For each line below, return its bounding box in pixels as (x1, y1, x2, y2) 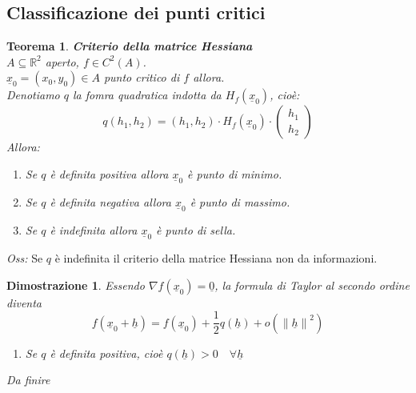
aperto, (45, 53, 79, 70)
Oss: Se (6, 250, 43, 267)
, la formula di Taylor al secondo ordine (214, 276, 410, 293)
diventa (6, 294, 42, 311)
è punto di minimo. (187, 165, 282, 182)
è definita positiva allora (50, 165, 169, 182)
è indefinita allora (50, 222, 138, 239)
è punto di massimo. (190, 194, 290, 210)
